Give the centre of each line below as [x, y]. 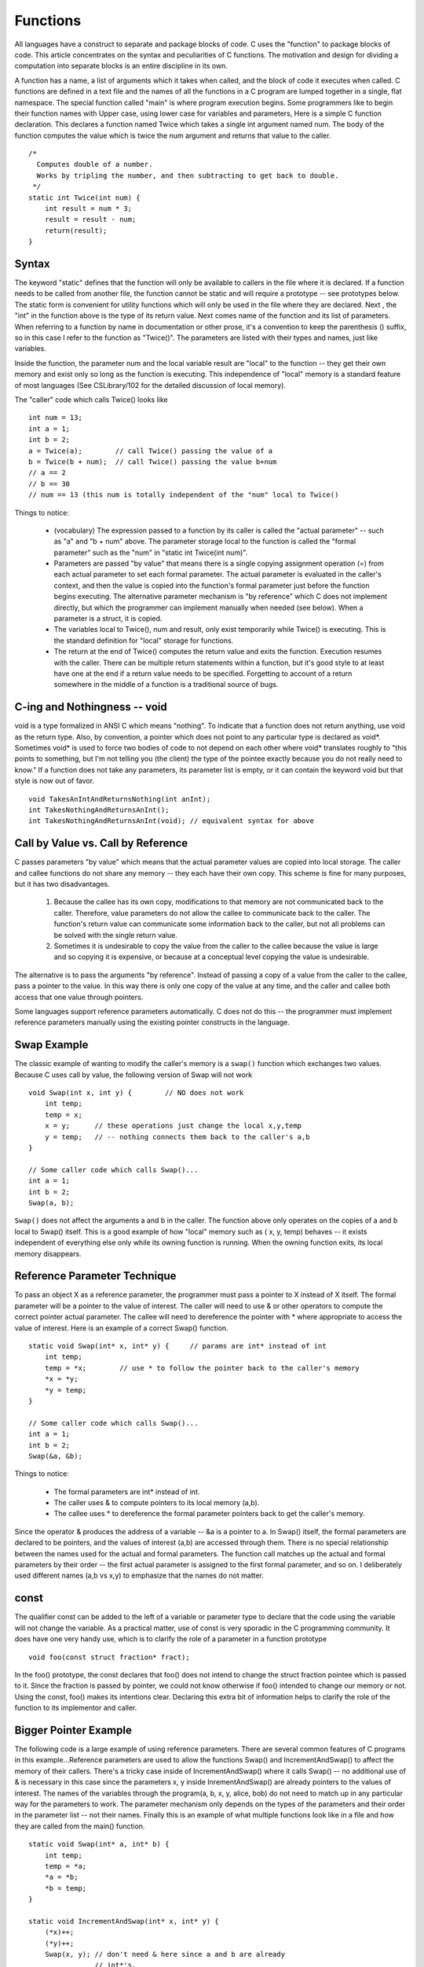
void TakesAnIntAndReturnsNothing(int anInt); [120, 799]
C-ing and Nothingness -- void [91, 707]
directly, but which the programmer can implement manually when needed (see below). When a [208, 607]
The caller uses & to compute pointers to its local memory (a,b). [157, 1503]
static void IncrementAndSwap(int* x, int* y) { [124, 1921]
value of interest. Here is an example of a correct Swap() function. [121, 1328]
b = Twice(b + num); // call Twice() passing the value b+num [153, 461]
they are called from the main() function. [80, 1826]
